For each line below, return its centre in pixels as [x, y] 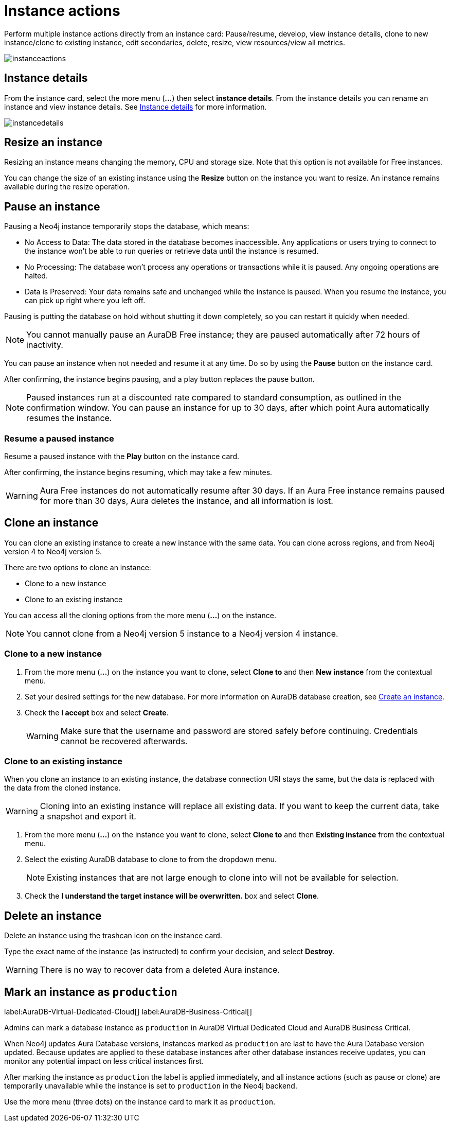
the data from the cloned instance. [62, 788]
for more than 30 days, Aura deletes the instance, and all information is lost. [186, 501]
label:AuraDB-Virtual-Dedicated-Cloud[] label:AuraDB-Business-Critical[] [128, 1012]
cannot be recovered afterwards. [124, 741]
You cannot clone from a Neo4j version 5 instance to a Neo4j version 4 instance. [182, 633]
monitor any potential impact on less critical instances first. [104, 1061]
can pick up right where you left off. [85, 301]
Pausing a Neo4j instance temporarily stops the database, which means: [127, 226]
